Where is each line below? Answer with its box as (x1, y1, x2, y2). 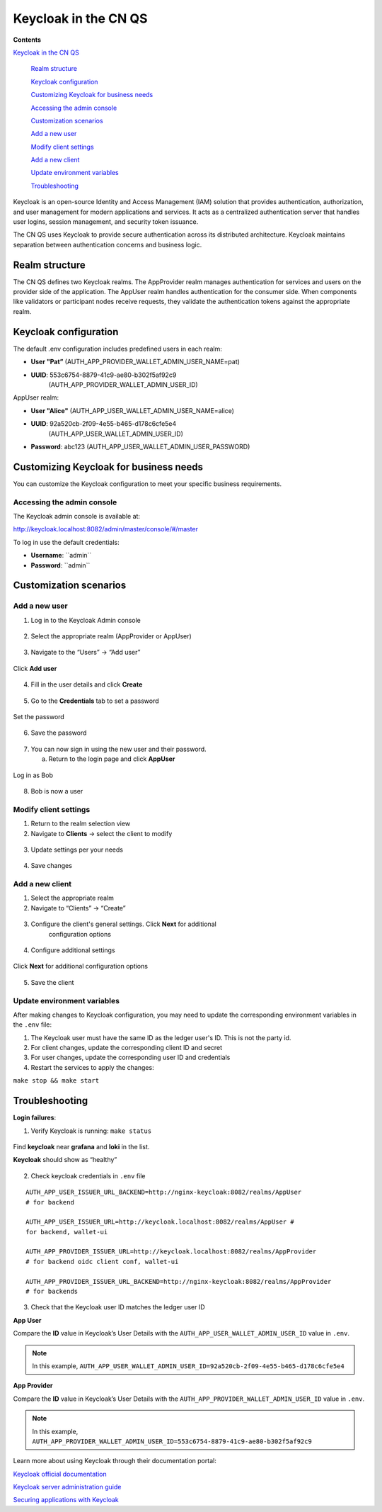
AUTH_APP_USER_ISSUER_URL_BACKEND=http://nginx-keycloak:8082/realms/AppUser (25, 1188, 302, 1197)
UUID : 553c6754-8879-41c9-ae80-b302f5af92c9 (30, 371, 177, 379)
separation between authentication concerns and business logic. (13, 240, 202, 249)
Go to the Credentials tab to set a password (30, 696, 159, 705)
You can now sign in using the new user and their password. (30, 745, 207, 753)
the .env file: (13, 1020, 52, 1029)
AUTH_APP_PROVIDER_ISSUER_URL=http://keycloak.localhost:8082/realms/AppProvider (25, 1248, 317, 1256)
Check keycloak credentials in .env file (30, 1171, 146, 1180)
